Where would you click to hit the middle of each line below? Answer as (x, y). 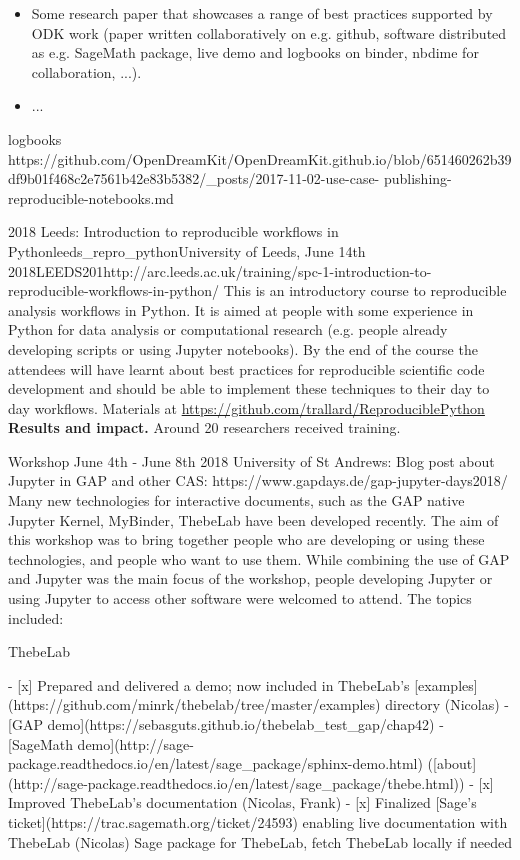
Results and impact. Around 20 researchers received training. (204, 427)
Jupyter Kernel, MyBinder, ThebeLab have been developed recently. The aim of (253, 519)
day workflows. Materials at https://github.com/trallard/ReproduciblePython (246, 407)
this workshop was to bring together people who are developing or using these (246, 539)
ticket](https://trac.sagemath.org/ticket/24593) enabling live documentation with (258, 821)
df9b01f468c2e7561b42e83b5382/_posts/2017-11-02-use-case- (194, 178)
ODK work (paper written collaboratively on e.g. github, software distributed (269, 32)
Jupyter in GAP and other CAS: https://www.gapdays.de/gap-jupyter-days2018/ (258, 480)
